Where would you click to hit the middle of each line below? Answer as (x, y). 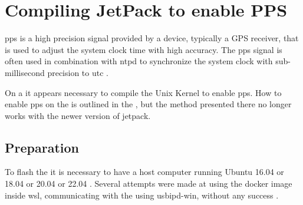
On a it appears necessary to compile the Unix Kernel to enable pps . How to (143, 92)
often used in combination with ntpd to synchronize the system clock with (139, 61)
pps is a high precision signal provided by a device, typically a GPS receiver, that (152, 38)
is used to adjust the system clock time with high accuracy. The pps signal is (144, 49)
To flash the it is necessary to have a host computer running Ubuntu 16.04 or (144, 172)
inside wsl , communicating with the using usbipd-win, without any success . (142, 195)
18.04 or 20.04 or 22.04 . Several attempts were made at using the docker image (149, 183)
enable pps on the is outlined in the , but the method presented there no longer (148, 104)
